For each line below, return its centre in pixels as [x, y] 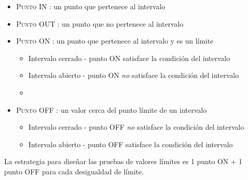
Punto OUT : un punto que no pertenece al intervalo [100, 23]
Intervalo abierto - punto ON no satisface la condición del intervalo [134, 75]
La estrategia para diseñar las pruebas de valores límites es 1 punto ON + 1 [123, 161]
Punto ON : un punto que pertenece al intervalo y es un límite [115, 41]
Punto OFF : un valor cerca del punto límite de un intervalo [111, 109]
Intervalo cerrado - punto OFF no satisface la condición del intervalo [136, 127]
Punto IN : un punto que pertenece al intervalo [91, 6]
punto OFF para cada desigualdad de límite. [74, 171]
